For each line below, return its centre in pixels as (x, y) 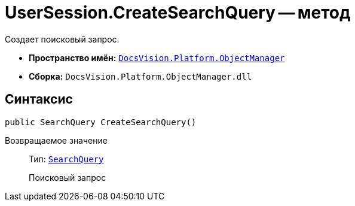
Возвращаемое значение (56, 140)
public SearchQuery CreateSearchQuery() (101, 122)
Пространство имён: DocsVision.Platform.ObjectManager (157, 57)
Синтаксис (39, 99)
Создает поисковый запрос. (62, 39)
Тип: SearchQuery (66, 159)
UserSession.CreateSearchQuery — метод (178, 13)
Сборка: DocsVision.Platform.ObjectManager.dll (140, 76)
